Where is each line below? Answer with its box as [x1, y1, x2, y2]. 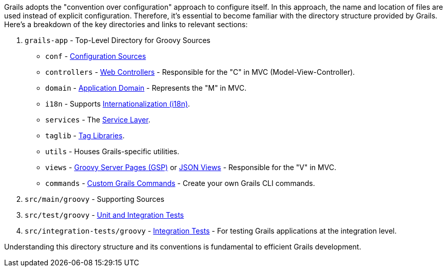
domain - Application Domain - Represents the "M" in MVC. [45, 84, 247, 92]
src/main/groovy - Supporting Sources [25, 195, 165, 203]
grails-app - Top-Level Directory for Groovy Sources [25, 36, 210, 45]
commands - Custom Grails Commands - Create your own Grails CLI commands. [45, 179, 315, 187]
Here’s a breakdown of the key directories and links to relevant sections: [4, 20, 248, 29]
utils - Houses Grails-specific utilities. [45, 147, 180, 156]
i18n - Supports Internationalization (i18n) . [45, 99, 190, 108]
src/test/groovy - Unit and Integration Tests [25, 211, 184, 219]
